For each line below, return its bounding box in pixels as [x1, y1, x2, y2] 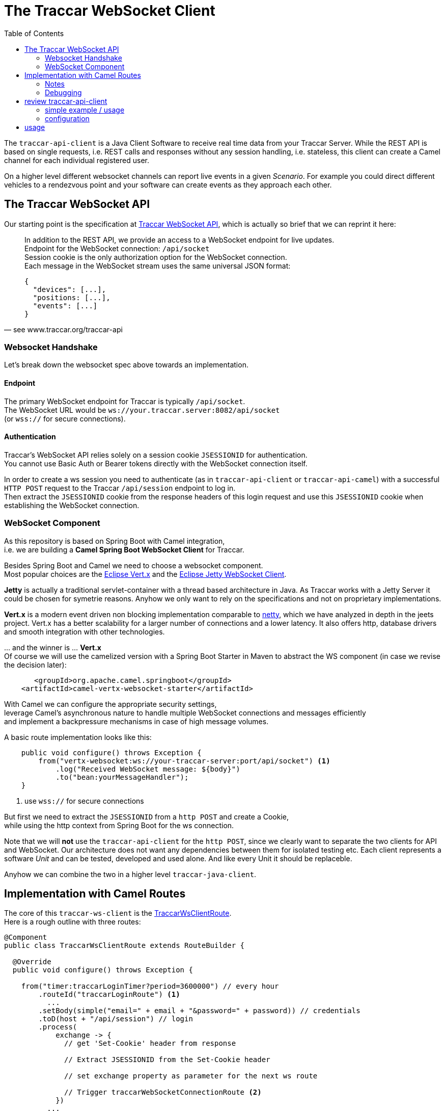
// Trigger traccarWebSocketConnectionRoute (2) [64, 1088, 262, 1097]
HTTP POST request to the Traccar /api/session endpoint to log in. [4, 483, 236, 492]
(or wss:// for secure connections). [4, 414, 126, 423]
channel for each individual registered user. [4, 155, 149, 165]
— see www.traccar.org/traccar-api [4, 325, 123, 334]
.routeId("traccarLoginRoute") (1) [38, 990, 180, 999]
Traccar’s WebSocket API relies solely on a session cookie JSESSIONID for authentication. [4, 450, 308, 459]
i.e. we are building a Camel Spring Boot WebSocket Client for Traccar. [4, 545, 244, 554]
